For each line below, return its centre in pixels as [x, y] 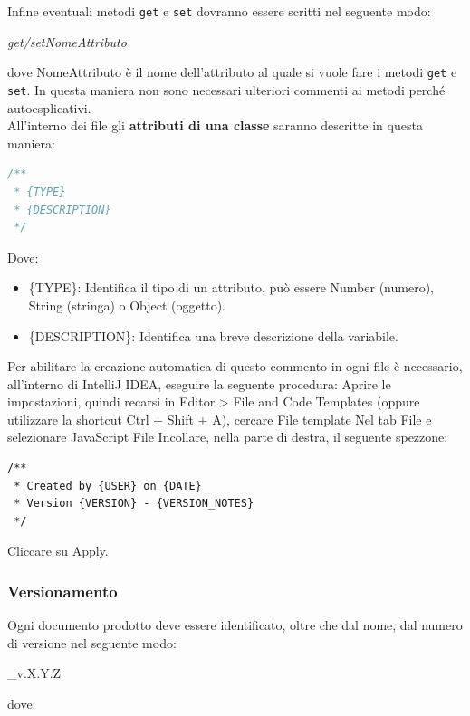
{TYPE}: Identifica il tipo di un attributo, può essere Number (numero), [231, 287]
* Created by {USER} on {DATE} [108, 486]
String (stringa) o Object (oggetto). [127, 305]
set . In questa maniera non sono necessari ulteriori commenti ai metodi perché [226, 89]
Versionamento [62, 591]
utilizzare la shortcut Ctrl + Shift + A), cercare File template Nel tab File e [220, 419]
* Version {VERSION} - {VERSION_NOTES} [134, 504]
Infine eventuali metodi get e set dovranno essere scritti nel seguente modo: [219, 11]
